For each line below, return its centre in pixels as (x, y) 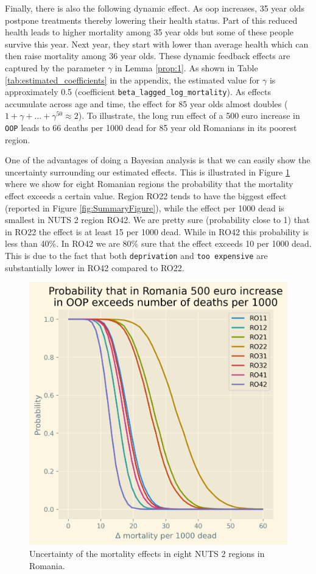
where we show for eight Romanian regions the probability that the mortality (149, 184)
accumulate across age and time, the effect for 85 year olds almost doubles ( (146, 103)
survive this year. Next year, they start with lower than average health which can (157, 44)
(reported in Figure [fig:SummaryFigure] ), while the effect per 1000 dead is (145, 207)
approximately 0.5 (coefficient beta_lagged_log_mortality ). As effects (138, 92)
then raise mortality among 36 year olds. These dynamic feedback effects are (148, 56)
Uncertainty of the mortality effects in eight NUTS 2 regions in (147, 553)
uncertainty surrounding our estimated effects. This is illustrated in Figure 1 (147, 172)
